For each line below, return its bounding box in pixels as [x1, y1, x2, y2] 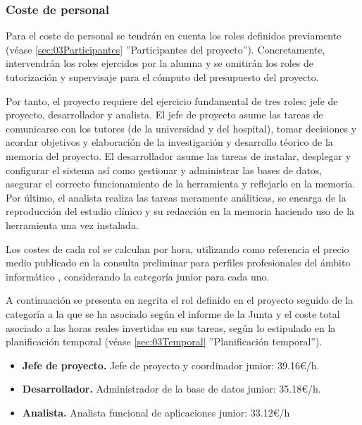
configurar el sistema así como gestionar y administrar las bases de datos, [6, 162, 323, 177]
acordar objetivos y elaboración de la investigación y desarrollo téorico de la [6, 135, 333, 149]
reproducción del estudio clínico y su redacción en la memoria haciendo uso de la [6, 204, 355, 218]
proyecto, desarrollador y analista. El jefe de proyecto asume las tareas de [6, 107, 323, 122]
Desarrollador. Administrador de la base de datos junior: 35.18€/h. [22, 381, 321, 396]
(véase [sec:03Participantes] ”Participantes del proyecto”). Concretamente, [6, 42, 325, 56]
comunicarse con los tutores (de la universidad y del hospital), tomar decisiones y [6, 121, 357, 135]
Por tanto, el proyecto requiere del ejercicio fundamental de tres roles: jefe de [6, 93, 338, 108]
